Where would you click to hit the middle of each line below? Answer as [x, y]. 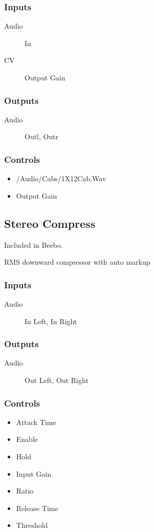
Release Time [37, 508]
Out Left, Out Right [57, 380]
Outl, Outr [42, 136]
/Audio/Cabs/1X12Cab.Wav [61, 178]
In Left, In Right [51, 321]
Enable [27, 439]
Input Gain [34, 473]
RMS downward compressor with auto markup [77, 262]
